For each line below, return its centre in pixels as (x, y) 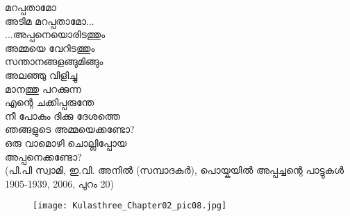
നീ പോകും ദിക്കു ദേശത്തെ (62, 115)
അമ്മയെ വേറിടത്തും (50, 47)
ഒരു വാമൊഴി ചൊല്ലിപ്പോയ (66, 142)
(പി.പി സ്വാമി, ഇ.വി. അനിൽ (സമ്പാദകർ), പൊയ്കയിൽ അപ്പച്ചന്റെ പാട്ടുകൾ (175, 170)
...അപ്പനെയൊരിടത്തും (55, 34)
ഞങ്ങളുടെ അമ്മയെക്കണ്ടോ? (70, 129)
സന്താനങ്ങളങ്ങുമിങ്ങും (54, 61)
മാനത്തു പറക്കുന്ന (43, 88)
